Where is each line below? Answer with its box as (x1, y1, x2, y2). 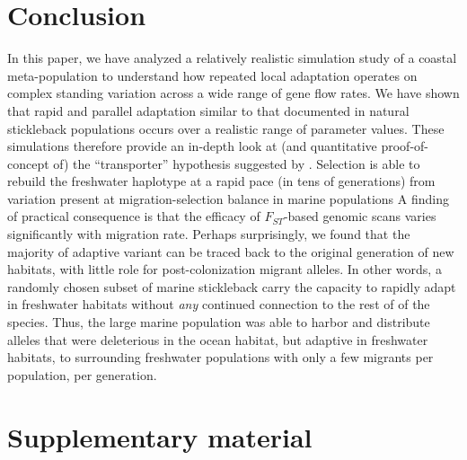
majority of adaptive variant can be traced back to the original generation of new (7, 242, 454, 261)
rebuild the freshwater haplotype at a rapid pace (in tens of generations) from (7, 172, 436, 190)
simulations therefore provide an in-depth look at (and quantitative (7, 137, 377, 155)
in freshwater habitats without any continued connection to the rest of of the (7, 295, 430, 314)
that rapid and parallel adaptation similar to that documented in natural (7, 101, 410, 119)
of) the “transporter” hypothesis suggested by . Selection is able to (53, 154, 420, 172)
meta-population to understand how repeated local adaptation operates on (7, 66, 418, 84)
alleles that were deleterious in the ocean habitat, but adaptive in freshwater (7, 330, 428, 349)
